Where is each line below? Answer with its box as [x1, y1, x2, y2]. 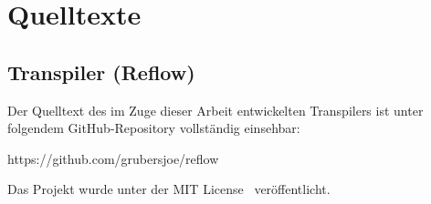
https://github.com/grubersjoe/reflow [7, 148, 219, 168]
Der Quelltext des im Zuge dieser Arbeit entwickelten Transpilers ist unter [7, 100, 424, 119]
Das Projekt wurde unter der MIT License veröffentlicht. [7, 179, 331, 199]
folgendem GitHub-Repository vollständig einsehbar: [7, 118, 300, 138]
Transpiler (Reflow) [7, 57, 195, 86]
